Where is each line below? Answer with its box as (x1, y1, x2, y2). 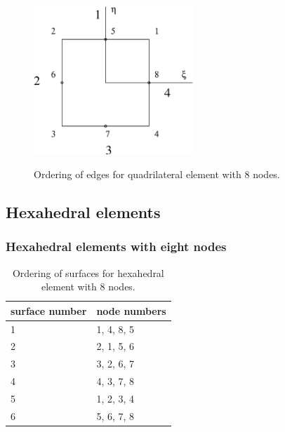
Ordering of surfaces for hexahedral (12, 265, 164, 280)
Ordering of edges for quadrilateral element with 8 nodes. (34, 166, 280, 181)
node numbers (96, 303, 166, 318)
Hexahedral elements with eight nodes (6, 238, 227, 255)
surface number (11, 303, 87, 318)
